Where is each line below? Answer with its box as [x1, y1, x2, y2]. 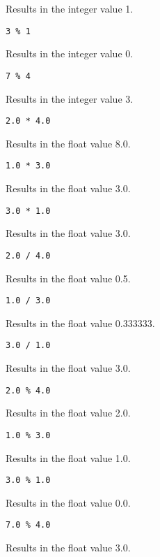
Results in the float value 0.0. [6, 495, 131, 509]
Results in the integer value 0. [6, 46, 134, 61]
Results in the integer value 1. [6, 1, 134, 15]
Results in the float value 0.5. [6, 270, 131, 285]
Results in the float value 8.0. [6, 136, 131, 150]
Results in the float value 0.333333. [6, 315, 155, 330]
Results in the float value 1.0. [6, 450, 131, 465]
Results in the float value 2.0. [6, 405, 131, 420]
